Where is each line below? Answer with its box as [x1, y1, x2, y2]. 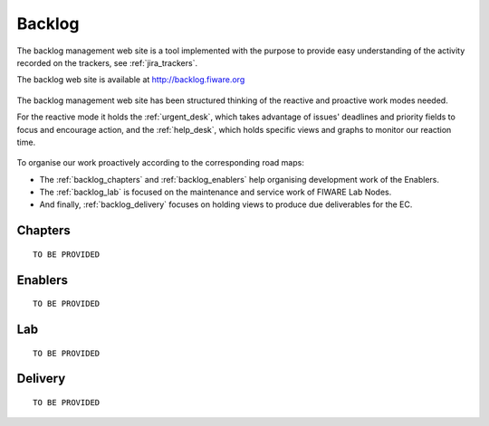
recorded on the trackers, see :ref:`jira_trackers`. [16, 57, 198, 68]
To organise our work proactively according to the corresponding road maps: [16, 157, 305, 168]
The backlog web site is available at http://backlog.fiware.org [16, 74, 245, 85]
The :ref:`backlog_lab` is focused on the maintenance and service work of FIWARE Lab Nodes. [39, 186, 392, 198]
